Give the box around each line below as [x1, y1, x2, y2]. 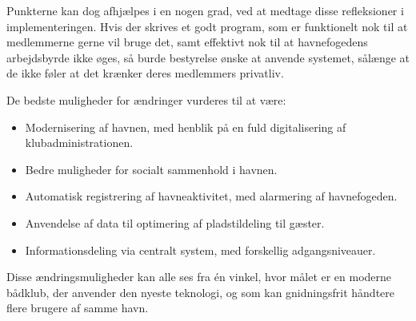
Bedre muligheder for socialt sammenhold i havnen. [25, 160, 278, 177]
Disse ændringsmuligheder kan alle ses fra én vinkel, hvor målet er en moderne [6, 268, 392, 285]
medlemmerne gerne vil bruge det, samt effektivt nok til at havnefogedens [6, 34, 368, 50]
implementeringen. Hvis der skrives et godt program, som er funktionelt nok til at [6, 18, 408, 34]
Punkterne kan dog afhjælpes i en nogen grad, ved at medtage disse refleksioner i [6, 2, 404, 18]
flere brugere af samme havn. [6, 299, 149, 316]
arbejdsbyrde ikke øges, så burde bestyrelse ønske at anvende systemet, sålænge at [6, 49, 410, 65]
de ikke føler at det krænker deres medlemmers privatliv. [6, 65, 284, 81]
